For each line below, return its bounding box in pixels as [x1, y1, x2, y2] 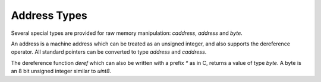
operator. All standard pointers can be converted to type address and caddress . [11, 48, 207, 55]
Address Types [11, 9, 87, 22]
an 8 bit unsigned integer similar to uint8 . [11, 68, 112, 75]
